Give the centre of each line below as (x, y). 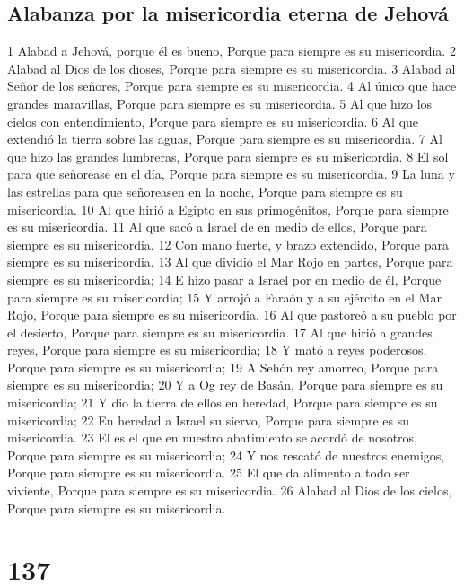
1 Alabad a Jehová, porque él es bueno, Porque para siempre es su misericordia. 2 (232, 51)
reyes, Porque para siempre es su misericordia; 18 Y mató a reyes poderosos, (217, 350)
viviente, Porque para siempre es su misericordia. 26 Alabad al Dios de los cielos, (230, 491)
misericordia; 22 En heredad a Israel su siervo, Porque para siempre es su (209, 420)
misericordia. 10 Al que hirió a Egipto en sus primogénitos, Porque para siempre (228, 209)
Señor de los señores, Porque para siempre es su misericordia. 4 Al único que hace (232, 86)
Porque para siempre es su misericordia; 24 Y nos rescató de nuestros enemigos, (226, 455)
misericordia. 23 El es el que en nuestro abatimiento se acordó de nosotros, (212, 438)
